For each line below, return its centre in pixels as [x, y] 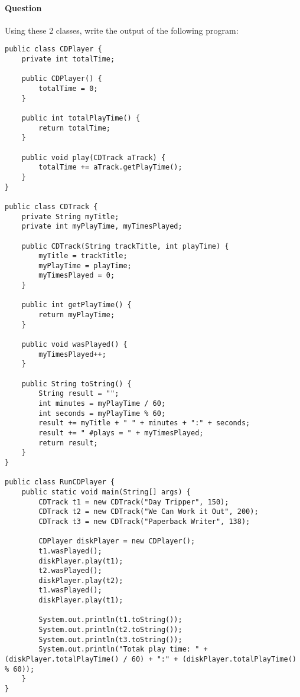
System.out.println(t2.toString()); [110, 630]
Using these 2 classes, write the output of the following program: [122, 30]
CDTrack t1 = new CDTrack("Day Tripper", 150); [134, 502]
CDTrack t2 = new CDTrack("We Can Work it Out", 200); [149, 512]
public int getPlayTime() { [76, 305]
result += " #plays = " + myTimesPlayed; [121, 433]
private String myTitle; [70, 216]
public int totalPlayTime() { [81, 118]
